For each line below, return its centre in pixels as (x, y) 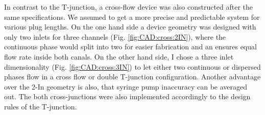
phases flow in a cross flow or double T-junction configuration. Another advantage (132, 77)
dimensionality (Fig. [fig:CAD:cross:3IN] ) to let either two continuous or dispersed (132, 66)
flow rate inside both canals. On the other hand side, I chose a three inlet (119, 56)
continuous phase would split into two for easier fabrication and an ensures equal (130, 47)
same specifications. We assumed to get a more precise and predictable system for (132, 17)
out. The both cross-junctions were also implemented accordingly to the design (127, 96)
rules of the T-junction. (41, 106)
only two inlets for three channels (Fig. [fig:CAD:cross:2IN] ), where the (115, 36)
